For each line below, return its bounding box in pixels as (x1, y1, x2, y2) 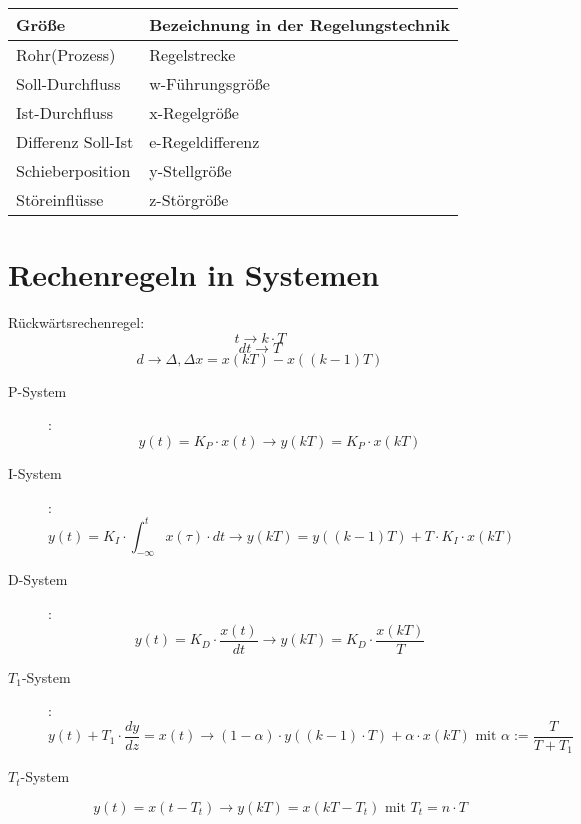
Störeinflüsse (16, 188, 104, 211)
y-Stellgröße (149, 159, 232, 182)
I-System (8, 462, 62, 483)
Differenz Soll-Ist (16, 130, 134, 153)
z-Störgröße (149, 188, 229, 211)
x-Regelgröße (149, 101, 239, 124)
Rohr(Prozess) (16, 43, 116, 66)
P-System (8, 380, 67, 401)
